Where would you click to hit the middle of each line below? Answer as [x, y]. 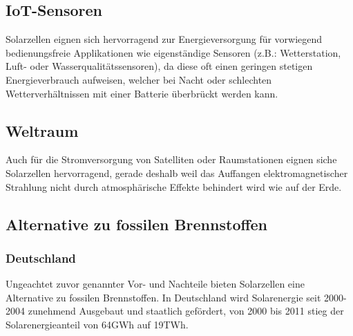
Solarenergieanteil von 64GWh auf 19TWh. [97, 324]
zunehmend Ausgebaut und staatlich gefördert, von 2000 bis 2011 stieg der [186, 311]
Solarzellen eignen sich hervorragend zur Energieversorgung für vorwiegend [164, 39]
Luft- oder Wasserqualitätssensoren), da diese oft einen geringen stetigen [159, 66]
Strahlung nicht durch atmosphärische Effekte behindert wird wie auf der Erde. [174, 186]
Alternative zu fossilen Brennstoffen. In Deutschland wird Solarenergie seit [163, 297]
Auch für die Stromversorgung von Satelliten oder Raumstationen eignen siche [171, 159]
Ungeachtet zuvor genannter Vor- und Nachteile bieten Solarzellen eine [155, 284]
